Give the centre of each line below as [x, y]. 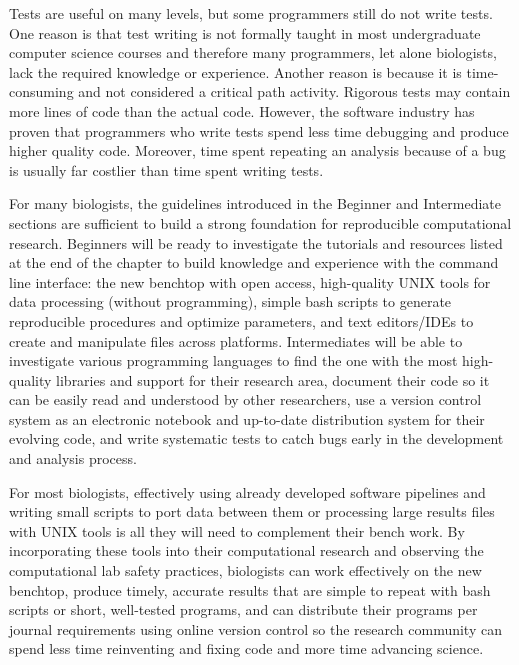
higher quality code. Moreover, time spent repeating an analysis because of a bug [257, 150]
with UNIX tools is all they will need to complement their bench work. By [237, 530]
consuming [41, 91]
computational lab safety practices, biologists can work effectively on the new [245, 570]
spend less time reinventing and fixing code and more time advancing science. [246, 648]
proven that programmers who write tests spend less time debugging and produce [259, 130]
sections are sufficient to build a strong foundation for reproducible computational [260, 222]
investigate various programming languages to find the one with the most [233, 360]
